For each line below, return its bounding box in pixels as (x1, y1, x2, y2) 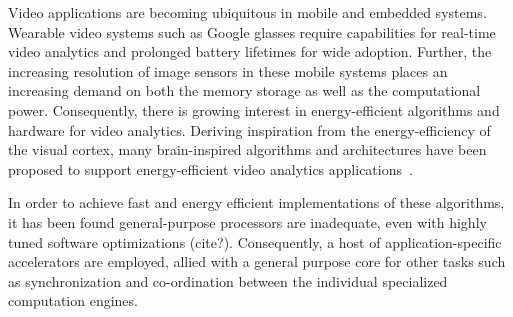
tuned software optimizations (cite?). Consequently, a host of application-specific (8, 231, 502, 252)
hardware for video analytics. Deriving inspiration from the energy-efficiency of (8, 119, 491, 140)
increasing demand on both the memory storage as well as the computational (8, 80, 481, 101)
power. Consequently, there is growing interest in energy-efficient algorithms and (8, 99, 500, 120)
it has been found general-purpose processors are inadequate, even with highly (8, 211, 487, 232)
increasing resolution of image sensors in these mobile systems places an (8, 60, 448, 81)
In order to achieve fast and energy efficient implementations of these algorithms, (8, 192, 505, 213)
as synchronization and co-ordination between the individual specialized (8, 270, 448, 291)
